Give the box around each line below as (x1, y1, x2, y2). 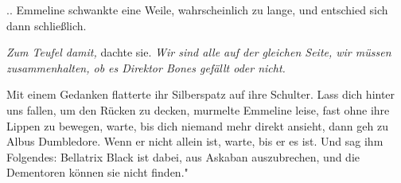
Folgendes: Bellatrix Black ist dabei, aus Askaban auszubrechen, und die (6, 148, 360, 165)
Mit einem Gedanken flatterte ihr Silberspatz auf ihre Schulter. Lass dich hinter (6, 86, 395, 103)
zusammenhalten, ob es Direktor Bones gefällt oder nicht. (6, 59, 286, 76)
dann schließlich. (6, 17, 87, 33)
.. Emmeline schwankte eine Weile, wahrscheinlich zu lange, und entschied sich (6, 2, 388, 18)
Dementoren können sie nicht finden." (6, 164, 189, 181)
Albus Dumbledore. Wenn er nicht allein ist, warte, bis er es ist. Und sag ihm (6, 133, 383, 150)
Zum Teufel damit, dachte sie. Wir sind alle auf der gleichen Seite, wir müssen (6, 44, 391, 60)
